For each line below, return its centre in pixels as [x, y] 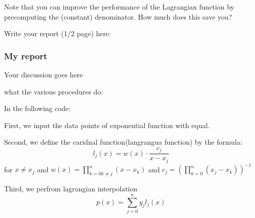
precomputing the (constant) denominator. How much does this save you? [118, 16]
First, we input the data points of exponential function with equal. [107, 125]
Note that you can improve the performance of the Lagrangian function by [119, 7]
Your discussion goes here [44, 74]
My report [26, 56]
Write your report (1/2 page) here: [58, 33]
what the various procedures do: [54, 91]
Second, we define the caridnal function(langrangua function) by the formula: [123, 142]
